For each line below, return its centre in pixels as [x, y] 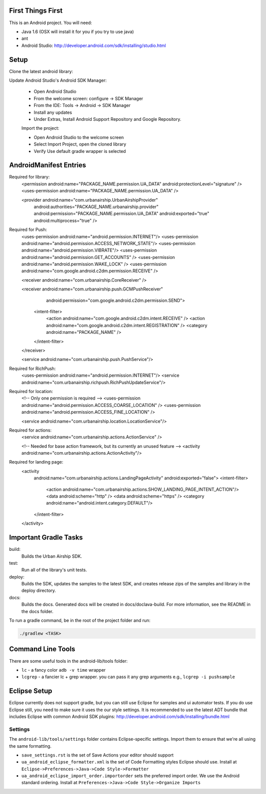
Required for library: [30, 177]
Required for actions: [30, 430]
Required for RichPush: [33, 368]
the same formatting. [30, 746]
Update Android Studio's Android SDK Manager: [58, 80]
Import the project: [40, 128]
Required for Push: [28, 230]
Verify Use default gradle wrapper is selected [80, 151]
